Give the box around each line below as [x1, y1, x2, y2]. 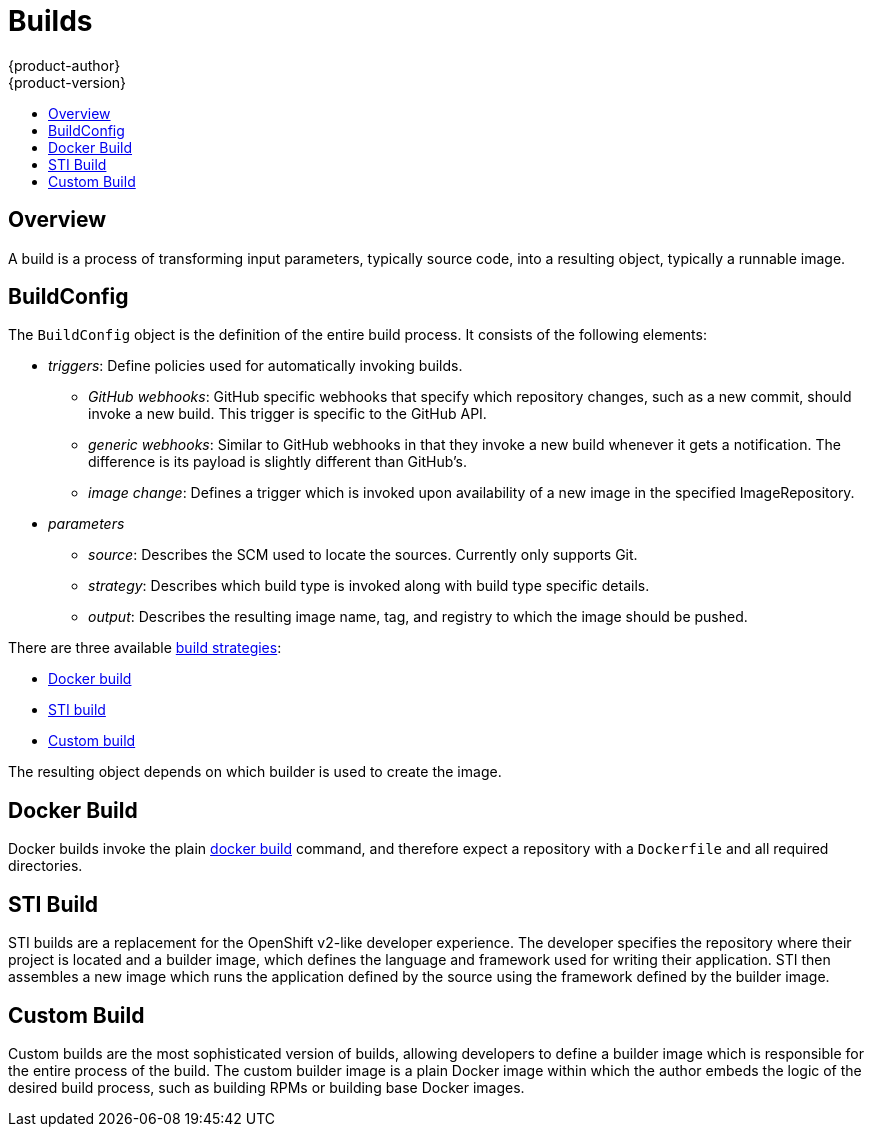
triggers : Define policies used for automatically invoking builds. [48, 357, 463, 375]
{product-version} [8, 73, 127, 91]
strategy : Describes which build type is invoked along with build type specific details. [88, 577, 650, 595]
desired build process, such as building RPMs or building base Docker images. [8, 1078, 525, 1096]
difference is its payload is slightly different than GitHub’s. [88, 453, 467, 471]
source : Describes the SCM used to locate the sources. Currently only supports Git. [88, 546, 638, 564]
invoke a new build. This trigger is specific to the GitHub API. [88, 405, 487, 423]
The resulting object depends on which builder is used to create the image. [8, 763, 502, 781]
